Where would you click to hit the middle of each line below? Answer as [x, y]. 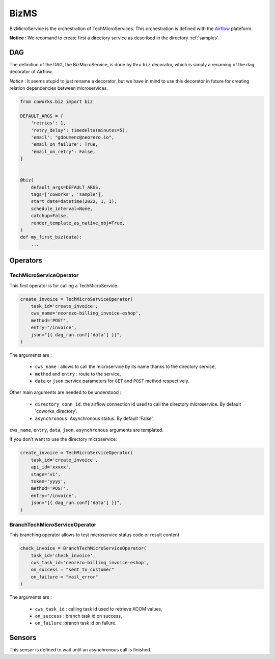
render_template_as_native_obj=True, [78, 223]
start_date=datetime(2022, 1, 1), [74, 202]
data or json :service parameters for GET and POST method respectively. [112, 381]
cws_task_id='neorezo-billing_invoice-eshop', [90, 562]
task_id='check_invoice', [63, 555]
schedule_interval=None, [62, 208]
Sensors [23, 638]
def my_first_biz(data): [51, 237]
